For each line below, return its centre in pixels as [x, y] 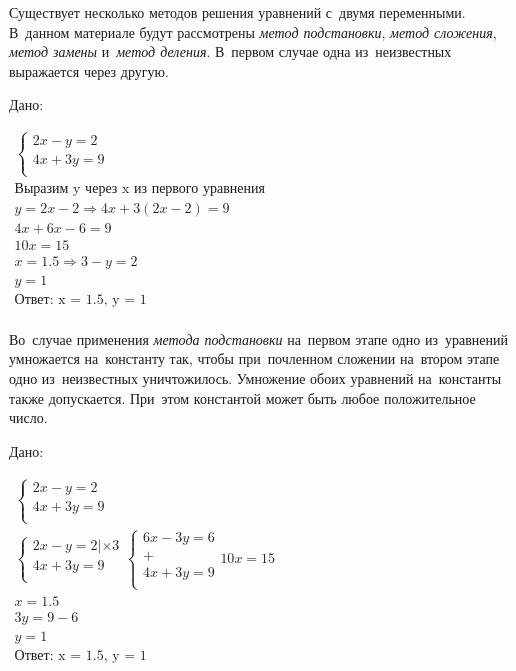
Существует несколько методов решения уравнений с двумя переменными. [237, 12]
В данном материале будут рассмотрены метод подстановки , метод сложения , [253, 31]
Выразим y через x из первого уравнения [139, 188]
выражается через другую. [89, 70]
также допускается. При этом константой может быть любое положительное [242, 397]
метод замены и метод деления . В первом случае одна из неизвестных [230, 51]
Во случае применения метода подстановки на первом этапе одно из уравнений [258, 338]
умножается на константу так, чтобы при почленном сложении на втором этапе [254, 358]
